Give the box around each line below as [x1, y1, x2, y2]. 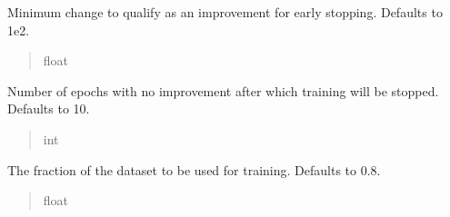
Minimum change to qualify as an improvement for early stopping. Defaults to [7, 3, 443, 21]
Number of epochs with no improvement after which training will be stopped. [7, 81, 439, 100]
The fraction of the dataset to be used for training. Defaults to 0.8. [7, 160, 381, 179]
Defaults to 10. [7, 99, 90, 118]
